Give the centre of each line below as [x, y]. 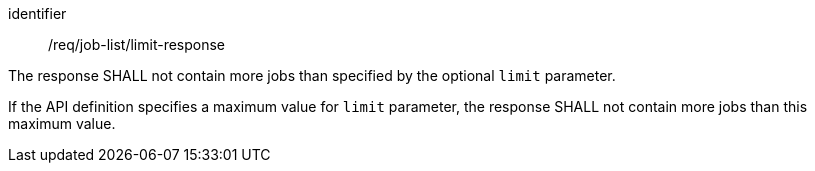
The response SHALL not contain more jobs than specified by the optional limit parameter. [312, 75]
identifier [37, 13]
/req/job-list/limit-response [137, 44]
